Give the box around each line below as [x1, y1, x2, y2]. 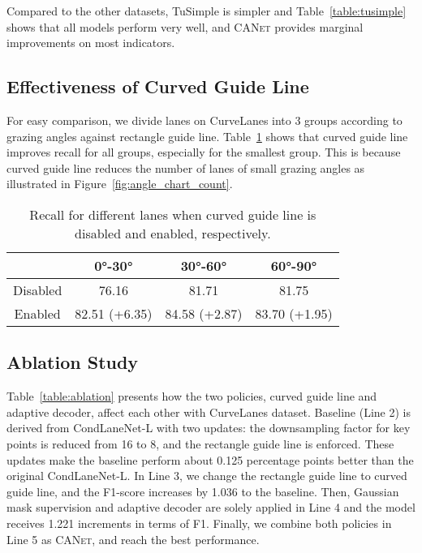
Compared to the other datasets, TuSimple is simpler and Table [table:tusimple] [6, 2, 407, 19]
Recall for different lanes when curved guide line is [29, 204, 316, 224]
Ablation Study [6, 349, 139, 375]
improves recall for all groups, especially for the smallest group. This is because [6, 144, 401, 161]
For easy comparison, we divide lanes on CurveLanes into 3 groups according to [6, 111, 403, 128]
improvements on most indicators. [6, 34, 175, 51]
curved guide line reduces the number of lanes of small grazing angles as [6, 159, 365, 176]
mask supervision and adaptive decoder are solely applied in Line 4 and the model [6, 499, 416, 516]
